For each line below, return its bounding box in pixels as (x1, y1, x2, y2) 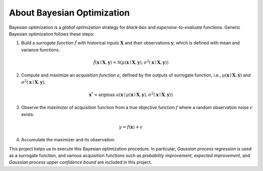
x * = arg (89, 91, 106, 97)
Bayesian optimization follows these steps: (9, 31, 94, 37)
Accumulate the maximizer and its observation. (21, 137, 116, 143)
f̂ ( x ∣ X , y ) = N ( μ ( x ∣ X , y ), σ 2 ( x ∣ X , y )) (93, 59, 169, 65)
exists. (21, 111, 35, 117)
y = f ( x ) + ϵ (119, 124, 143, 130)
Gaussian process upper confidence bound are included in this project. (9, 159, 152, 165)
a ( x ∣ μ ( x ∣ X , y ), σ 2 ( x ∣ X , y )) (116, 91, 173, 97)
